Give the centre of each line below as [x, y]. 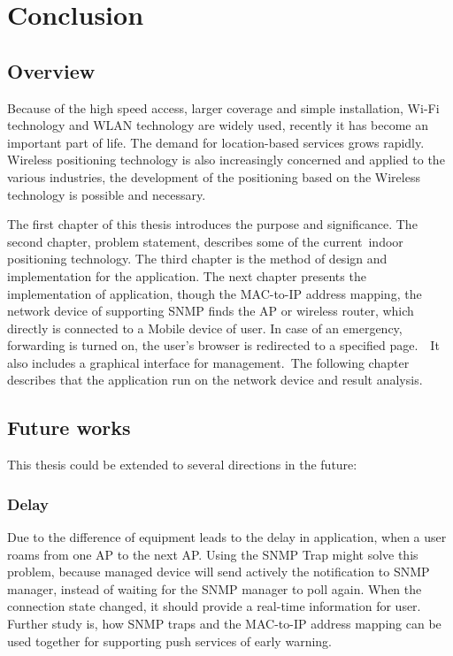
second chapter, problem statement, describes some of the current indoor [205, 241]
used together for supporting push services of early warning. [169, 641]
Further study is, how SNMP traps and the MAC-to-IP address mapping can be [224, 624]
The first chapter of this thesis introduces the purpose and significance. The [212, 224]
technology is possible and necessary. [107, 194]
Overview [51, 70]
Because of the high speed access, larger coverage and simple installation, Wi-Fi [223, 107]
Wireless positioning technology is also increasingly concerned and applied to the [226, 160]
